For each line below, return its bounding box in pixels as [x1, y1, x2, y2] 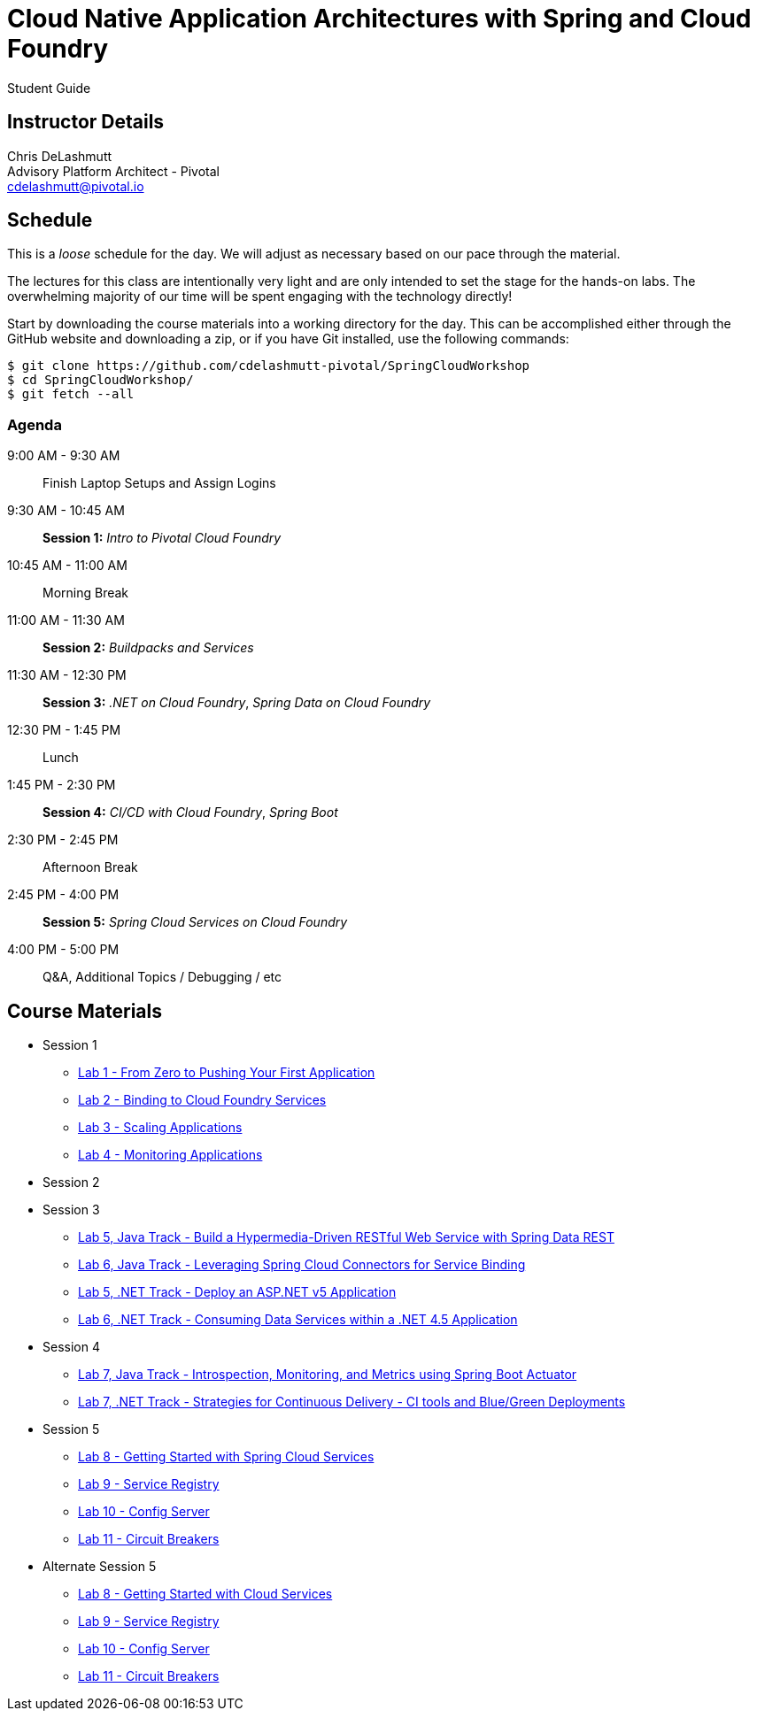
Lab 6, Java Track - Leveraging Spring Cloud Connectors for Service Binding [78, 1257, 526, 1273]
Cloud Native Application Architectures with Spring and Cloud [7, 4, 752, 34]
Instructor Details [7, 111, 165, 134]
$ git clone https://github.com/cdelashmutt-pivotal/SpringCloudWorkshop [7, 358, 530, 374]
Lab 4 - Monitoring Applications [78, 1147, 263, 1163]
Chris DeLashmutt [7, 148, 112, 164]
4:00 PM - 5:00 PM [7, 942, 120, 958]
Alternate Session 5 [42, 1559, 157, 1575]
